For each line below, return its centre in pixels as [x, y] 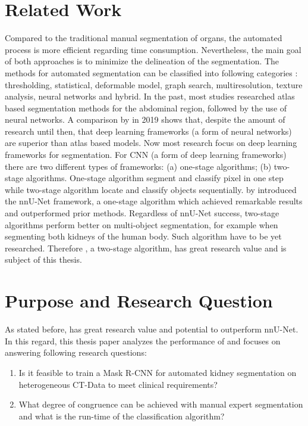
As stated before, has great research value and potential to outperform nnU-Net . [152, 329]
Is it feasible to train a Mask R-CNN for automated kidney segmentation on [158, 372]
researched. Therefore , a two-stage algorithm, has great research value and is [146, 248]
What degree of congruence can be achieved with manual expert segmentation [161, 404]
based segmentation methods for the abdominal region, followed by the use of [146, 108]
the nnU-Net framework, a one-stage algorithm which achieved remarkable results [154, 201]
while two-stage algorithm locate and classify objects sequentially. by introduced [151, 189]
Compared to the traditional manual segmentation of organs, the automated [144, 38]
